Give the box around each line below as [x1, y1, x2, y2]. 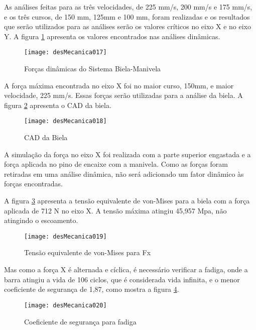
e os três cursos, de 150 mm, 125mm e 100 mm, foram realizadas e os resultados [4, 11, 250, 22]
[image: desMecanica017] [24, 49, 107, 56]
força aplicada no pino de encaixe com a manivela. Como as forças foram [4, 159, 228, 169]
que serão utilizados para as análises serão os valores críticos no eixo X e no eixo [4, 21, 251, 32]
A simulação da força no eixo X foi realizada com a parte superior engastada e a [4, 149, 251, 159]
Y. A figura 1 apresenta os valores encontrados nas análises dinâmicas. [4, 31, 220, 41]
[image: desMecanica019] [24, 233, 107, 240]
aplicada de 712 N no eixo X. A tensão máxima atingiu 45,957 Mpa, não [4, 205, 227, 215]
